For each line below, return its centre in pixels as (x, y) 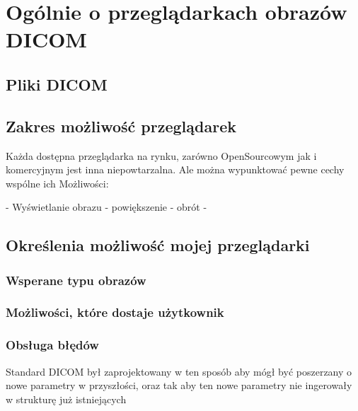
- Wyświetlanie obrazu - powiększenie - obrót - (106, 207)
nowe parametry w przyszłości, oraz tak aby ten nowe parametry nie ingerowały (179, 385)
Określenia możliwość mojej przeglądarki (158, 245)
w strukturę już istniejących (66, 399)
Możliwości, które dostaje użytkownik (115, 312)
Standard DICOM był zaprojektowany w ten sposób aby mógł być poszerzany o (179, 371)
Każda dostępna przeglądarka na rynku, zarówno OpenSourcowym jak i (161, 155)
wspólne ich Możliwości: (57, 183)
